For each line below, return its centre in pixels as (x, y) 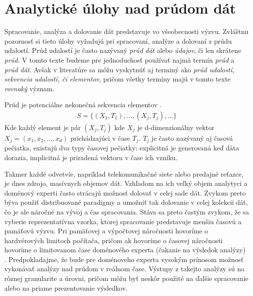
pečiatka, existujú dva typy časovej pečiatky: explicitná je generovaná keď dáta (122, 148)
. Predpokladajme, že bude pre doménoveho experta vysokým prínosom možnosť (124, 259)
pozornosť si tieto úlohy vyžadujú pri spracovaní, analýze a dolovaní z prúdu (118, 41)
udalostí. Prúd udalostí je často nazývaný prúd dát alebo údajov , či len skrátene (123, 50)
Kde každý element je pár (43, 127)
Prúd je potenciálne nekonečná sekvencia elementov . (83, 105)
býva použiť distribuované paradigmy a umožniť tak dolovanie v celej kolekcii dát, (126, 202)
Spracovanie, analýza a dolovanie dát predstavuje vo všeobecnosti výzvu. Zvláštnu (126, 31)
